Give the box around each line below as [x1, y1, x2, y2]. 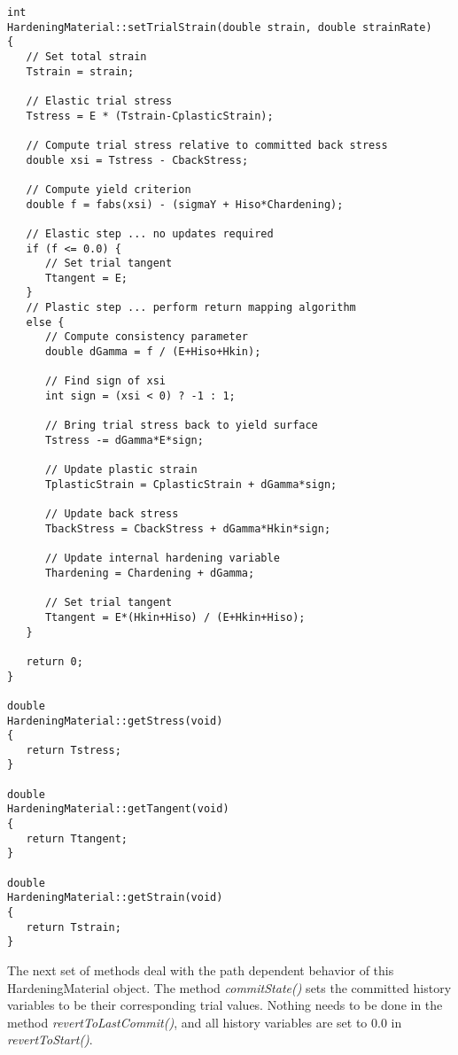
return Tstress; [26, 743, 121, 756]
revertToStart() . [7, 1030, 93, 1049]
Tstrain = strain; [26, 65, 135, 78]
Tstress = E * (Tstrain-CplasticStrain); [26, 109, 274, 122]
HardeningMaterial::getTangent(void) [7, 803, 229, 816]
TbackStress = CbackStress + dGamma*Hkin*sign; [44, 522, 331, 535]
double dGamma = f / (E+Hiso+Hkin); [44, 345, 261, 359]
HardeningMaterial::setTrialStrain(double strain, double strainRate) [7, 20, 432, 34]
